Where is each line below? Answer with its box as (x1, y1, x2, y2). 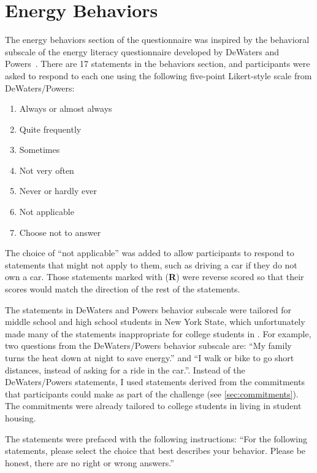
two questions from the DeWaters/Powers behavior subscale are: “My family (5, 339, 292, 352)
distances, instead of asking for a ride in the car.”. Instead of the (5, 363, 245, 376)
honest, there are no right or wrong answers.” (5, 456, 174, 469)
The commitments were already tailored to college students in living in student (5, 399, 302, 412)
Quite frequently (19, 122, 82, 135)
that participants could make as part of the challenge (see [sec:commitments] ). (5, 387, 299, 400)
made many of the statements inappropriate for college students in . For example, (5, 327, 311, 340)
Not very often (19, 163, 74, 176)
